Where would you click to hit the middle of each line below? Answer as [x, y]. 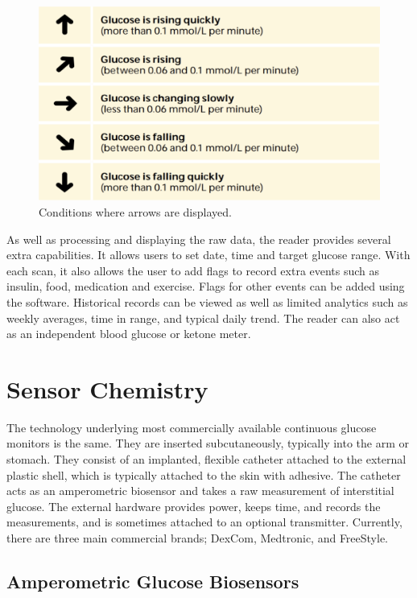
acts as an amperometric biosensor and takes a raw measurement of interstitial [200, 491]
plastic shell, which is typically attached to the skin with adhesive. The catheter [204, 474]
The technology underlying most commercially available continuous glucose [192, 427]
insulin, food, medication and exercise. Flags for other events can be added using [206, 286]
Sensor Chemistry [107, 388]
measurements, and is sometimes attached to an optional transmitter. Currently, [204, 522]
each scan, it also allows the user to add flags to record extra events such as [193, 270]
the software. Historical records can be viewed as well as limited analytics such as [207, 301]
